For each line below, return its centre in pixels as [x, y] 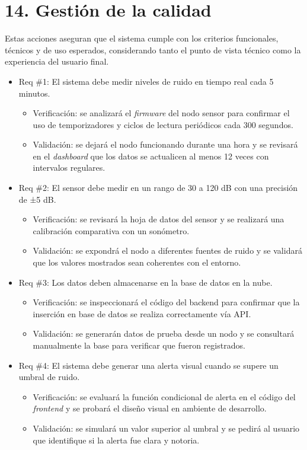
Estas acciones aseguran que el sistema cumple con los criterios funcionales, [142, 38]
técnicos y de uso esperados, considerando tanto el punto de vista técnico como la [153, 50]
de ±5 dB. [37, 199]
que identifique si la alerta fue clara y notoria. [116, 440]
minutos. [34, 93]
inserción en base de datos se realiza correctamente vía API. [142, 313]
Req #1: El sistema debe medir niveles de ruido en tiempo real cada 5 [146, 81]
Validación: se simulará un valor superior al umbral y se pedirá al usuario [166, 428]
